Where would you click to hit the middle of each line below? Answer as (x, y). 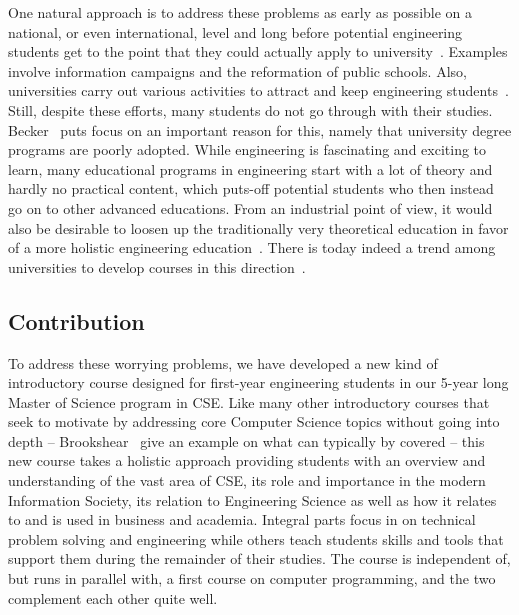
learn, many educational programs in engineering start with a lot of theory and (250, 168)
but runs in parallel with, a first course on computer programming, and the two (252, 578)
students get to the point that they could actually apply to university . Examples (258, 51)
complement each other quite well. (113, 597)
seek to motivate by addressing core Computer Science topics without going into (254, 421)
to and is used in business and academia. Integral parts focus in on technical (242, 519)
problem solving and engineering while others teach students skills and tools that (256, 538)
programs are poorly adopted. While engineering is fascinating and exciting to (247, 149)
